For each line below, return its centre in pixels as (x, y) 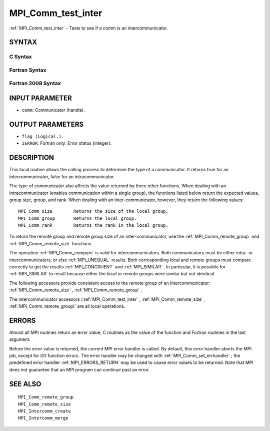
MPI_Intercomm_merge (43, 418)
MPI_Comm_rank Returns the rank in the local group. (93, 226)
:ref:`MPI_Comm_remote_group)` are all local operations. (67, 306)
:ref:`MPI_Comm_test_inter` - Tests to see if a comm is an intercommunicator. (88, 28)
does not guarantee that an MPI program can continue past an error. (79, 369)
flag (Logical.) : (42, 136)
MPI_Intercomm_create (44, 411)
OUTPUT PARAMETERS (46, 124)
